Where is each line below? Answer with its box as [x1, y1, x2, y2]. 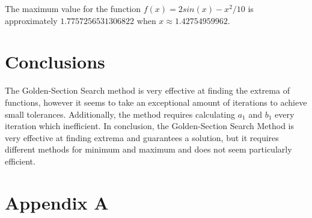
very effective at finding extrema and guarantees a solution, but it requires [5, 131, 279, 144]
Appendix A [5, 190, 109, 214]
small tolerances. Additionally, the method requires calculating [5, 107, 236, 120]
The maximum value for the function [5, 2, 141, 14]
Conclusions [5, 49, 105, 74]
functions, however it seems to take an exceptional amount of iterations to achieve [5, 95, 307, 108]
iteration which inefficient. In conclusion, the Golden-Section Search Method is [5, 120, 295, 132]
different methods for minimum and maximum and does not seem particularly [5, 143, 292, 156]
